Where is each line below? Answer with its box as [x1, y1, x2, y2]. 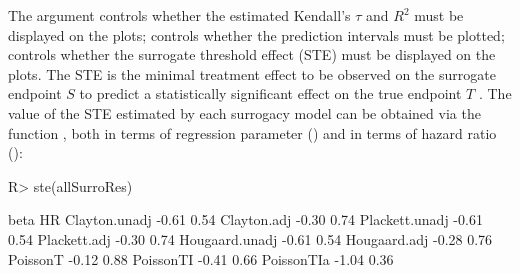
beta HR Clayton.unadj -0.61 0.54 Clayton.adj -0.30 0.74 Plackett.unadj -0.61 [8, 209, 483, 230]
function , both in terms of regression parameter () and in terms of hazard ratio [8, 122, 497, 143]
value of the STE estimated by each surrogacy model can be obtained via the [8, 102, 481, 123]
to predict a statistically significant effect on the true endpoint [79, 83, 462, 104]
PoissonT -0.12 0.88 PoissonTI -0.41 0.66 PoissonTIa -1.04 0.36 [8, 248, 394, 269]
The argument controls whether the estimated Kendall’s [8, 5, 351, 25]
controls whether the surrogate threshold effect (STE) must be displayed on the [8, 44, 496, 65]
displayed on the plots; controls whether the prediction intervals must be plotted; [8, 24, 505, 45]
